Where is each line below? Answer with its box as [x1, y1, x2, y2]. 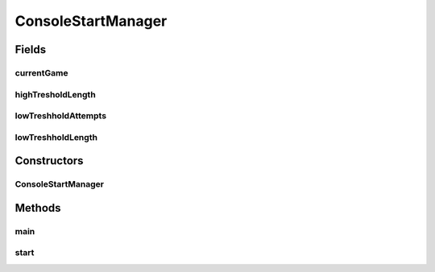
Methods [14, 201, 61, 215]
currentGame [14, 67, 68, 78]
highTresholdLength [14, 89, 96, 100]
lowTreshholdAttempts [14, 110, 107, 122]
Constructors [14, 154, 84, 168]
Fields [14, 43, 47, 56]
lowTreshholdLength [14, 131, 98, 142]
